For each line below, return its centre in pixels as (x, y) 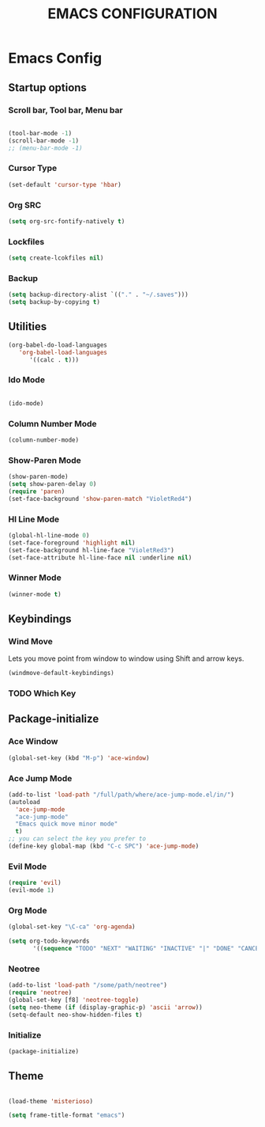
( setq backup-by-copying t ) (54, 302)
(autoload (24, 802)
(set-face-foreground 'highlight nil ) (72, 543)
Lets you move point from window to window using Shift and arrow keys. (126, 658)
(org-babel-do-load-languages (58, 345)
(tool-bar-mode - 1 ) (40, 133)
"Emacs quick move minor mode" (67, 824)
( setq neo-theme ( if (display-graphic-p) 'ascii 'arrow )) (105, 1007)
